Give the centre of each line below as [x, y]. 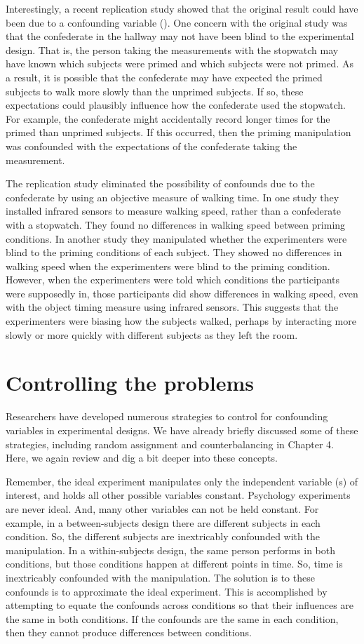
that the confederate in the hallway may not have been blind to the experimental [180, 36]
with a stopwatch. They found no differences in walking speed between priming [176, 224]
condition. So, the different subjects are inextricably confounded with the [163, 536]
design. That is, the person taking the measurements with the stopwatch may [172, 49]
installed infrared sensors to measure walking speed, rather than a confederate [173, 211]
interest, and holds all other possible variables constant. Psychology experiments [178, 495]
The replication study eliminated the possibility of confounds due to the [160, 183]
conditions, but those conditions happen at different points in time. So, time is [174, 564]
